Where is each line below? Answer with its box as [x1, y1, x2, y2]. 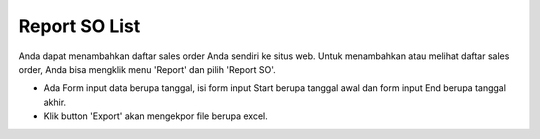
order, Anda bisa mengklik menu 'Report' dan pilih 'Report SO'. [18, 63, 277, 75]
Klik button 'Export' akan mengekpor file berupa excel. [43, 110, 269, 122]
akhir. [43, 96, 67, 108]
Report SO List [18, 15, 141, 37]
